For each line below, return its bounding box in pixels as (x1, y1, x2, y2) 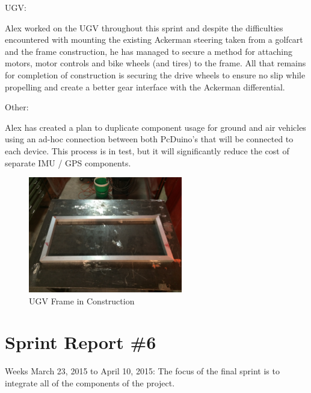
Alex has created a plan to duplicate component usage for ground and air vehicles (5, 121, 306, 133)
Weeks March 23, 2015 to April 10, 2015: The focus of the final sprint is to (5, 365, 280, 377)
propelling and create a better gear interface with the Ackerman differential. (5, 80, 285, 93)
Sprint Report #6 (5, 330, 156, 354)
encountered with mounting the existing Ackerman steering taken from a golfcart (5, 33, 303, 46)
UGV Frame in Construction (29, 294, 135, 307)
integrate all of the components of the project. (5, 376, 175, 389)
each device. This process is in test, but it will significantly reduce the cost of (5, 144, 289, 157)
